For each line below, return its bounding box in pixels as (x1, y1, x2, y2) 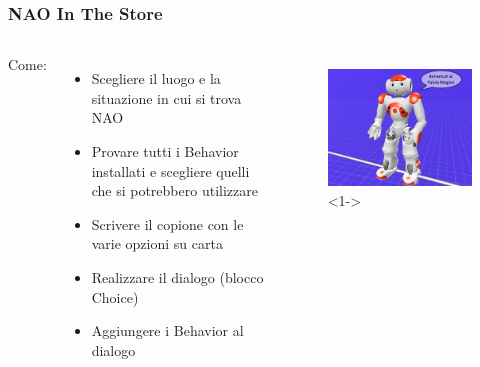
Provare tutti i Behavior (91, 141, 239, 161)
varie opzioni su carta (91, 233, 223, 254)
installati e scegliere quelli (91, 160, 250, 181)
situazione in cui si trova (91, 87, 242, 108)
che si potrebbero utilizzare (91, 180, 258, 201)
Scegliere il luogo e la (91, 68, 221, 89)
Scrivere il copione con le (91, 213, 244, 234)
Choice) (91, 286, 139, 307)
